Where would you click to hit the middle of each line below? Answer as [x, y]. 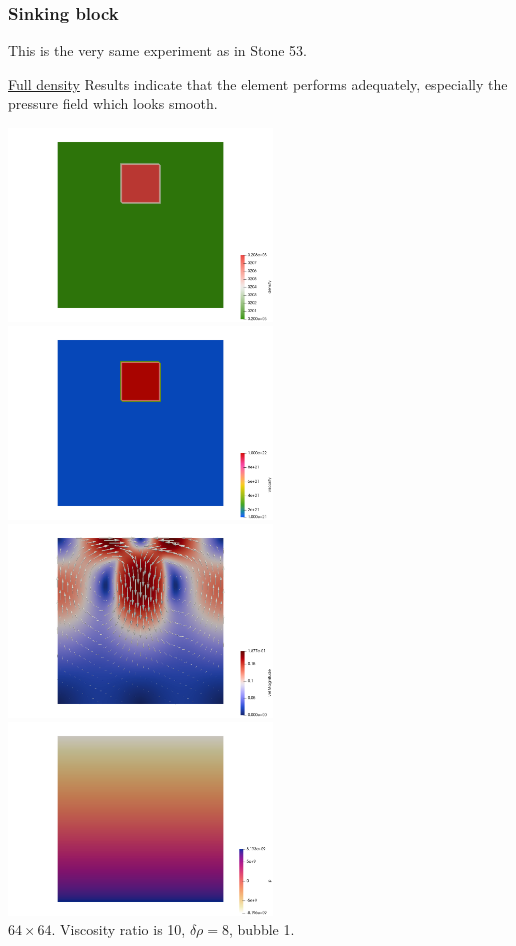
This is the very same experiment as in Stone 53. [158, 50]
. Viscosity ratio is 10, [118, 929]
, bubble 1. [262, 929]
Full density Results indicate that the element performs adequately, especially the [258, 83]
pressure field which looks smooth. [113, 103]
